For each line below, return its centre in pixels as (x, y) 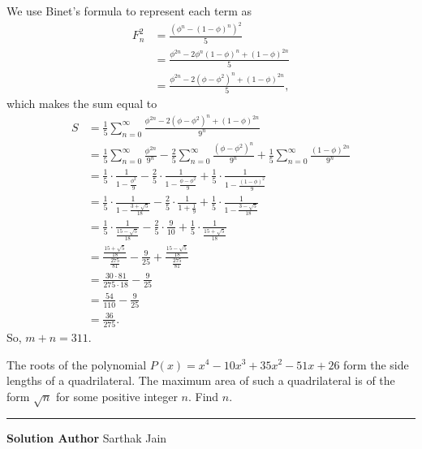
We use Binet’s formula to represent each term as (129, 11)
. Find (203, 396)
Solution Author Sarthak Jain (87, 438)
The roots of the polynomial (77, 364)
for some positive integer (116, 396)
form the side (376, 364)
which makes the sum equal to (82, 104)
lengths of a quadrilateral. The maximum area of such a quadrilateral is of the (201, 380)
